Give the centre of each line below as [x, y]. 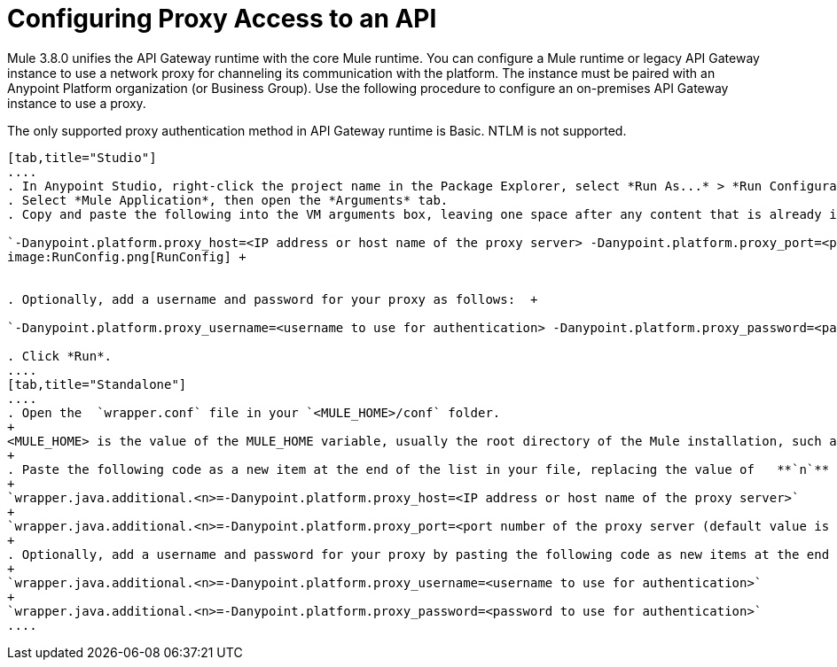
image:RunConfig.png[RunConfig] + [127, 256]
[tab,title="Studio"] [82, 157]
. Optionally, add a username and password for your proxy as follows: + [273, 299]
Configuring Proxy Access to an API [222, 19]
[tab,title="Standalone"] [97, 384]
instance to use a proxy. [77, 103]
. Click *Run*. [60, 356]
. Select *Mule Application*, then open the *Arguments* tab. [228, 200]
